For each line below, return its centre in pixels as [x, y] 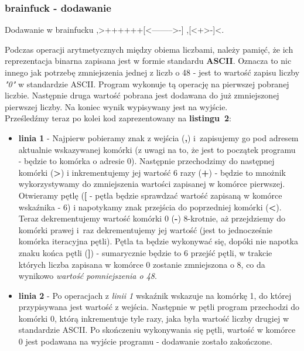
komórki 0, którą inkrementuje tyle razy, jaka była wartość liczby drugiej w [153, 318]
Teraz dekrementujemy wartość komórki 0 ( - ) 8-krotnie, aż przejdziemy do [152, 218]
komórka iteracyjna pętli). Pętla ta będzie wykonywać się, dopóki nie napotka [158, 241]
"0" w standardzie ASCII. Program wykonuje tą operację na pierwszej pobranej [147, 84]
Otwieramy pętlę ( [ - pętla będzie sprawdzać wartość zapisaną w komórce [150, 195]
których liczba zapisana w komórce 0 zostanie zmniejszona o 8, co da [142, 264]
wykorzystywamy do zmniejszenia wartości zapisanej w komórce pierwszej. [152, 184]
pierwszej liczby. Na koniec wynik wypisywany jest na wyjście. [116, 106]
